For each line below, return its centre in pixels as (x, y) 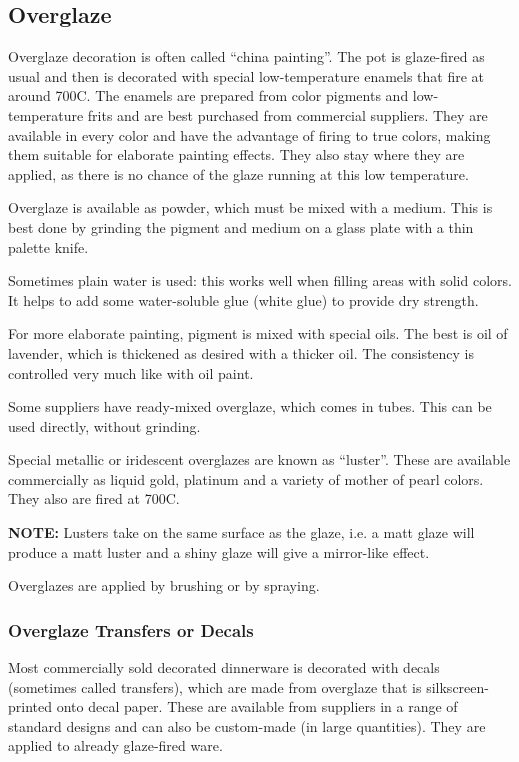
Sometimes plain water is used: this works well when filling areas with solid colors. (260, 280)
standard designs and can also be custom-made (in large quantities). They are (247, 725)
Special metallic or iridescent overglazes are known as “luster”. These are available (259, 459)
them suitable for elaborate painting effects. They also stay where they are (236, 154)
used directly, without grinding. (104, 425)
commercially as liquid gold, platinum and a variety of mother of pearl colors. (246, 478)
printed (30, 706)
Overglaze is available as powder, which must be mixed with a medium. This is (250, 207)
